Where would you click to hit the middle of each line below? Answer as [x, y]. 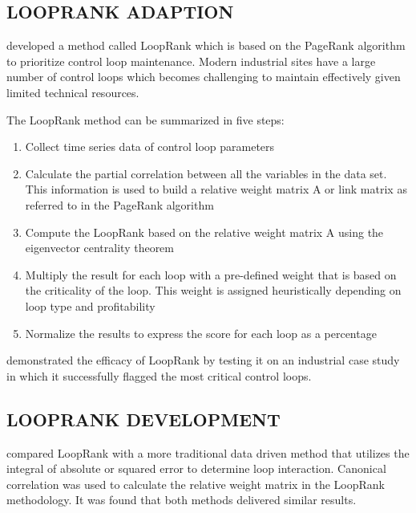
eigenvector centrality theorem [100, 248]
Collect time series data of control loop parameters [150, 147]
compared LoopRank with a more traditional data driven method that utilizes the [208, 452]
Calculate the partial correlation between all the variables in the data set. [206, 173]
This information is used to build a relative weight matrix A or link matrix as [216, 189]
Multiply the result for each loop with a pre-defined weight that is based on [211, 274]
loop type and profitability [90, 305]
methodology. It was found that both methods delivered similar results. [182, 500]
